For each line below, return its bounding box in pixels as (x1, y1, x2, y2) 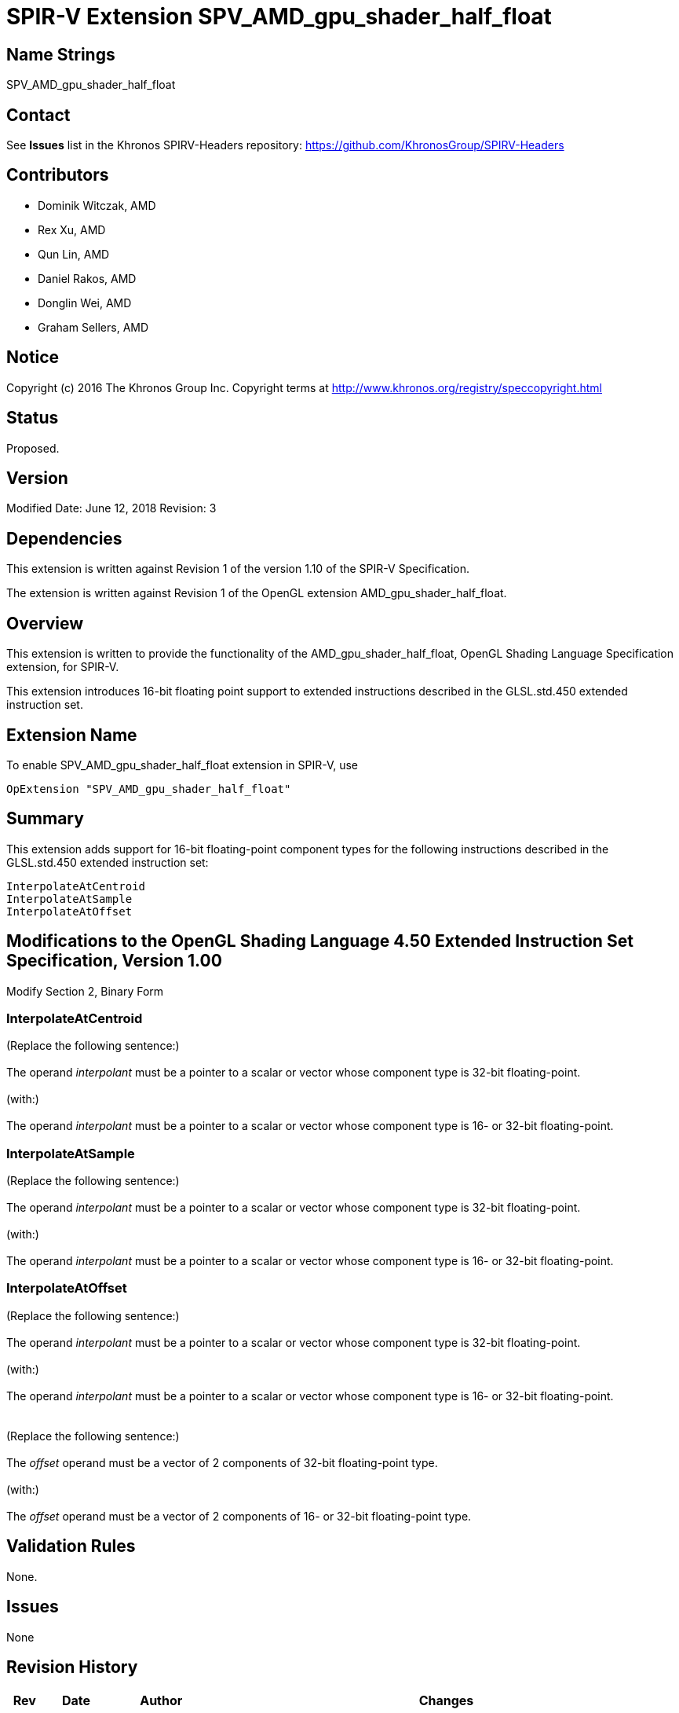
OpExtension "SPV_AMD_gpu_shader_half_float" (6, 782, 291, 795)
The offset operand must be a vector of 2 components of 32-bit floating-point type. (6, 1455, 438, 1469)
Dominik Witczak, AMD (38, 198, 156, 212)
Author (140, 1693, 183, 1709)
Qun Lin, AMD (38, 247, 110, 261)
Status (6, 408, 59, 428)
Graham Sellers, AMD (38, 320, 149, 334)
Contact (6, 105, 71, 125)
